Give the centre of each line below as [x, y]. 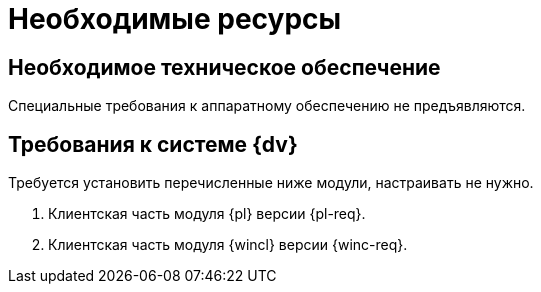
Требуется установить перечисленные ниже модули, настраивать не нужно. [271, 183]
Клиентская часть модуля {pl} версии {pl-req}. [207, 214]
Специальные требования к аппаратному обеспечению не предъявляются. [267, 106]
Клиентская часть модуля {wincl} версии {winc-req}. [228, 245]
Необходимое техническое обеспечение [224, 67]
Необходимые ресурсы [175, 19]
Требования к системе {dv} [153, 144]
